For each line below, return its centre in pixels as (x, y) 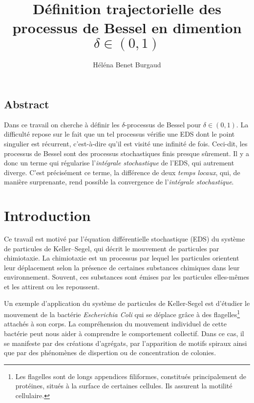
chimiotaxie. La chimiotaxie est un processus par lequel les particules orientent (122, 258)
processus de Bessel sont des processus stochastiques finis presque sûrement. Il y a (127, 153)
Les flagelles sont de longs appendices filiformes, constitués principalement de (131, 376)
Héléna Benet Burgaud (127, 65)
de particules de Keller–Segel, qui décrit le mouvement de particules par (112, 248)
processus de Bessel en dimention (127, 28)
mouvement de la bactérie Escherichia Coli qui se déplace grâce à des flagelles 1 (122, 313)
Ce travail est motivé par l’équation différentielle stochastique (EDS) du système (125, 239)
